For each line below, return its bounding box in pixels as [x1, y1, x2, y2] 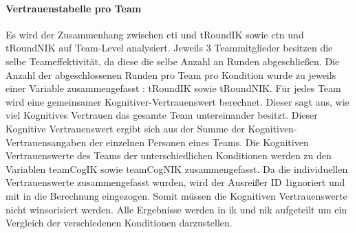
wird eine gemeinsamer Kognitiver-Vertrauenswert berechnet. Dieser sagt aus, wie [6, 94, 349, 108]
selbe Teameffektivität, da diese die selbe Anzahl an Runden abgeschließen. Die [6, 54, 340, 68]
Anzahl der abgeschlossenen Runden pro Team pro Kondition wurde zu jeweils [6, 67, 336, 82]
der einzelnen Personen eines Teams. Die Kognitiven [89, 134, 309, 149]
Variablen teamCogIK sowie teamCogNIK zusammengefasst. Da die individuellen [6, 161, 348, 176]
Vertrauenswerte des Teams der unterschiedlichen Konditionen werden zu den [6, 148, 332, 163]
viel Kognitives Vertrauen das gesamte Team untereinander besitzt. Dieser [6, 108, 318, 122]
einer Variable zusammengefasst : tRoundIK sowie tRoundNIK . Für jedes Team [6, 81, 341, 95]
